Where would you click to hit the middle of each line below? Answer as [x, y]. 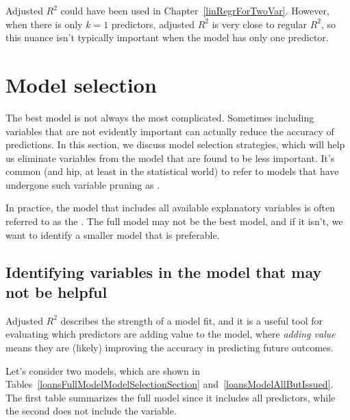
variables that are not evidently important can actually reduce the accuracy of [170, 131]
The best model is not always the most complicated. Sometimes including [160, 117]
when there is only [44, 24]
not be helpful [57, 292]
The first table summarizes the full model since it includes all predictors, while [171, 397]
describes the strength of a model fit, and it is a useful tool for [191, 320]
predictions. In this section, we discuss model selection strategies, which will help [175, 144]
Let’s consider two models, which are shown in [103, 370]
